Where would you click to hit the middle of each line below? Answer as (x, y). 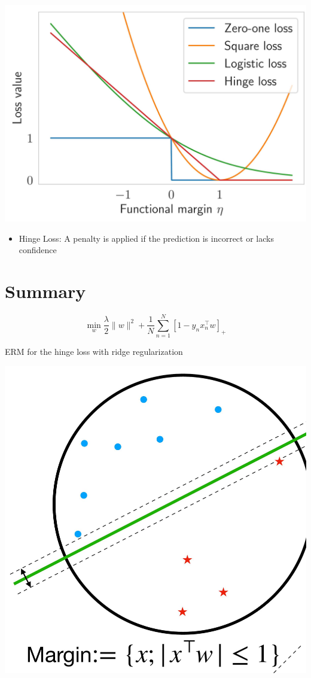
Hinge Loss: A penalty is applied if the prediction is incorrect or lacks (146, 238)
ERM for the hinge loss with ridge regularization (94, 352)
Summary (45, 291)
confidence (38, 250)
